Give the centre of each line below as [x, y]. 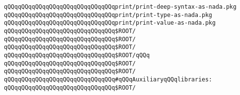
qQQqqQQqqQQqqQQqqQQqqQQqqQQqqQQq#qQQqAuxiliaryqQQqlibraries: [108, 79]
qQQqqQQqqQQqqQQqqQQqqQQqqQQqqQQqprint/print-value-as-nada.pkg [110, 23]
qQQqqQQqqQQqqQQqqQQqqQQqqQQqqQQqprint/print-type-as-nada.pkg [108, 15]
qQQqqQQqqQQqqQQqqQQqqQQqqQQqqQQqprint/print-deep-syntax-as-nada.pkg [120, 7]
